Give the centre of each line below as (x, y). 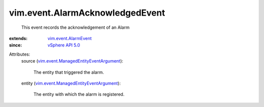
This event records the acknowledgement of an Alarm (75, 27)
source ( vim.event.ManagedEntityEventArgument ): (72, 61)
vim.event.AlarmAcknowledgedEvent (87, 13)
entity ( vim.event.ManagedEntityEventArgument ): (71, 83)
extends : (18, 38)
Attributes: (20, 54)
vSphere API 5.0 (64, 45)
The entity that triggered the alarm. (69, 72)
